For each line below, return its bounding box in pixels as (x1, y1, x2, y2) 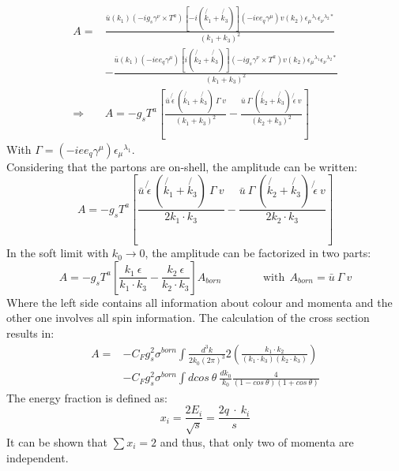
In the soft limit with (6, 245, 109, 261)
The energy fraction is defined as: (6, 389, 168, 406)
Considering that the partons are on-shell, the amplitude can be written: (6, 158, 358, 174)
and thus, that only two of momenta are (160, 433, 354, 450)
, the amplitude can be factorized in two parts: (145, 245, 371, 261)
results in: (6, 324, 55, 341)
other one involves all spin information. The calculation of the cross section (6, 309, 370, 326)
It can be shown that (6, 433, 108, 450)
